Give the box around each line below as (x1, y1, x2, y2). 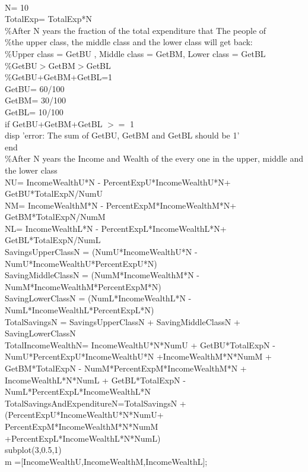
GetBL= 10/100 (5, 105, 63, 118)
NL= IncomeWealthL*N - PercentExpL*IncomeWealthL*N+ (5, 222, 227, 234)
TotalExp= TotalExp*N (5, 12, 93, 25)
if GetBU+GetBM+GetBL (5, 117, 103, 130)
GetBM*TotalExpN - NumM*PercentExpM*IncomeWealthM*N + (5, 362, 247, 374)
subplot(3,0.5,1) (5, 443, 62, 456)
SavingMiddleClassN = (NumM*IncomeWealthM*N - (5, 269, 200, 281)
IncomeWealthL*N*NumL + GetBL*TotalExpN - (5, 373, 186, 386)
